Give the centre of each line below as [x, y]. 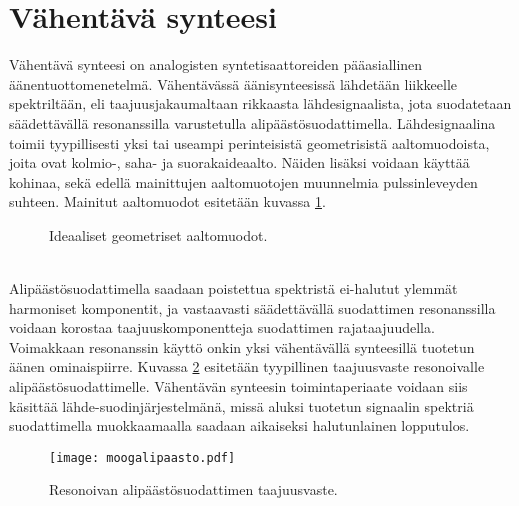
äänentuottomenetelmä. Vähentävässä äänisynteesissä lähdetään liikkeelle [233, 83]
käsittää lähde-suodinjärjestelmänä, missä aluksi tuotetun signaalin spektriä [241, 405]
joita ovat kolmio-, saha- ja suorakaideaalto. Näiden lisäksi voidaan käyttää [239, 162]
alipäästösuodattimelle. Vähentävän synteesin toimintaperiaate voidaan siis [238, 386]
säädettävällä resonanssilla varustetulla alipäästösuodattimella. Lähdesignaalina [252, 122]
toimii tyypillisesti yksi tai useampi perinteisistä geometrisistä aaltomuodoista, [249, 142]
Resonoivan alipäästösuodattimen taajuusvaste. [193, 489]
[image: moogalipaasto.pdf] [142, 457]
